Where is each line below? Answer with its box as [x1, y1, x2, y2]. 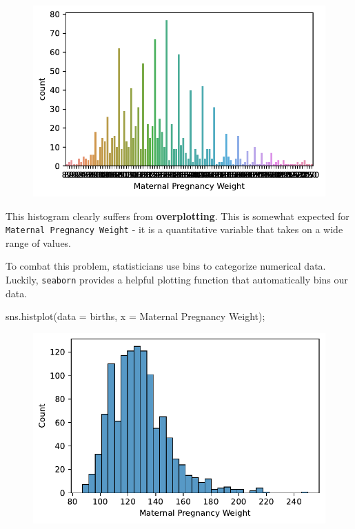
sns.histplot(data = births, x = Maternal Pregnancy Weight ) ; [6, 309, 265, 323]
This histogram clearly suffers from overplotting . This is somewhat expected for [6, 208, 349, 223]
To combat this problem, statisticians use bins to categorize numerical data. [6, 259, 326, 273]
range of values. [6, 235, 72, 250]
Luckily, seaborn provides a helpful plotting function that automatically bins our [6, 272, 348, 287]
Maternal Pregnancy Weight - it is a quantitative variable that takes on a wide [6, 222, 343, 237]
